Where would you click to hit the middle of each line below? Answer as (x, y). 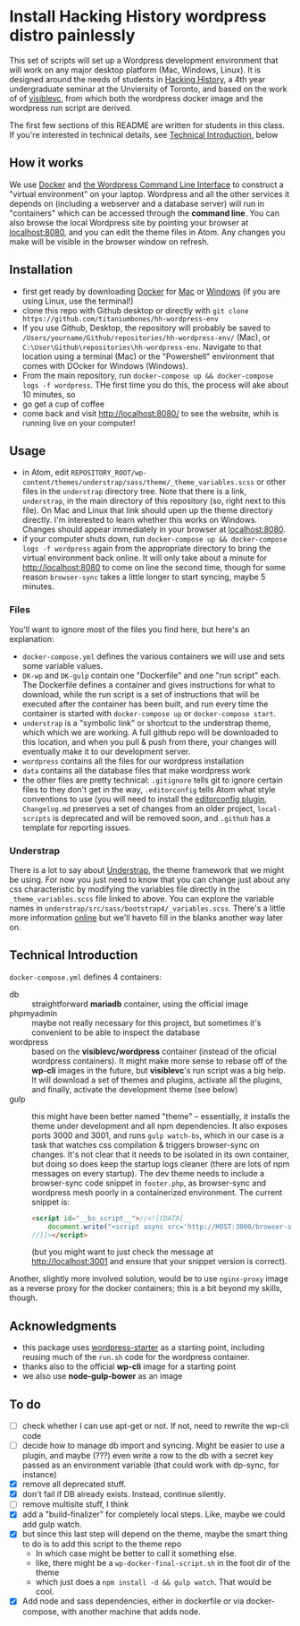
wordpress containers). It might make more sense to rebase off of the (159, 1061)
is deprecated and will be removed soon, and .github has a (161, 817)
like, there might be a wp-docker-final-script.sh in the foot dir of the (162, 1563)
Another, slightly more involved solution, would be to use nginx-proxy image (149, 1279)
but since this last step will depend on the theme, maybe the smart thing (155, 1534)
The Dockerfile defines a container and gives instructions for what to (149, 685)
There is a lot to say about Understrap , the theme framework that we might (147, 869)
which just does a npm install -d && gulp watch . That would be (154, 1582)
